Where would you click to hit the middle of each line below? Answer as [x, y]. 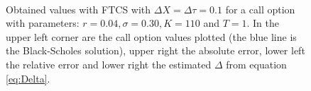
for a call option [260, 9]
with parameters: [43, 23]
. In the [263, 23]
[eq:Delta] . [28, 78]
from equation [256, 64]
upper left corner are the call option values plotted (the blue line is [151, 36]
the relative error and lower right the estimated [109, 64]
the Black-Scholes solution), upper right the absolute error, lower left [155, 50]
